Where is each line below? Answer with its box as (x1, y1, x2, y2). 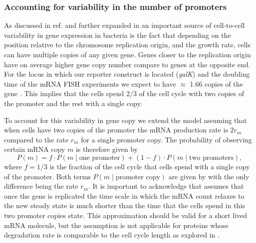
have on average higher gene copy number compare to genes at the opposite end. (4, 59, 251, 69)
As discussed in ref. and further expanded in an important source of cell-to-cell (4, 20, 245, 30)
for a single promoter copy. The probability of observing (81, 134, 252, 144)
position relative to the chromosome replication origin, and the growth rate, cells (4, 39, 251, 50)
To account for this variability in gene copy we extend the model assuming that (4, 115, 247, 125)
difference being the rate (4, 181, 78, 191)
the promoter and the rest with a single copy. (4, 98, 142, 108)
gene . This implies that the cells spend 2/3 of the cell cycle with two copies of (4, 88, 244, 99)
